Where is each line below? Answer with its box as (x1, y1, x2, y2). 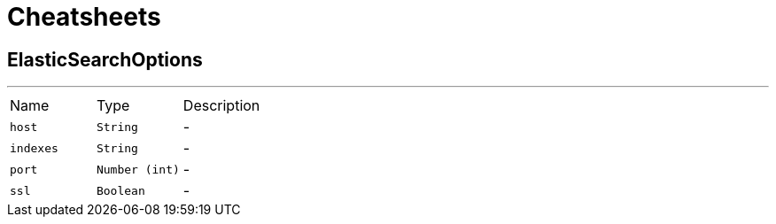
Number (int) (96, 162, 180, 176)
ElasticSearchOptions (7, 48, 203, 71)
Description (182, 97, 260, 115)
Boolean (96, 183, 145, 197)
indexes (10, 141, 58, 155)
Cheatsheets (7, 2, 161, 32)
